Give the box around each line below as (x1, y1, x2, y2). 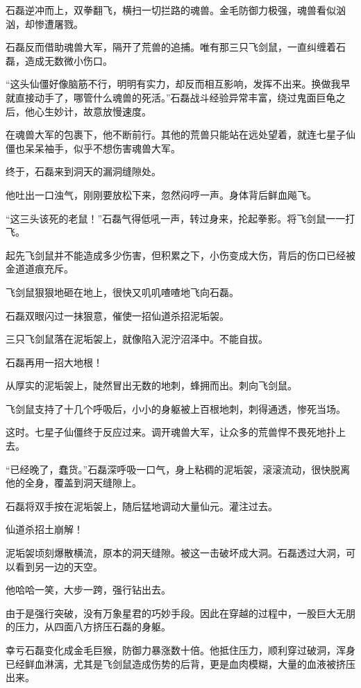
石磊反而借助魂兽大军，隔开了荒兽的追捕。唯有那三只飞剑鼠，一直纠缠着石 (6, 40, 346, 54)
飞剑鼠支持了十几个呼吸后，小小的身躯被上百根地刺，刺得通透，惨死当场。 (6, 401, 346, 416)
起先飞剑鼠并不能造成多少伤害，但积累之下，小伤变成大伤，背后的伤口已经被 (6, 247, 355, 262)
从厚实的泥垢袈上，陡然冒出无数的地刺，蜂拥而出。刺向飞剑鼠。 (6, 378, 297, 393)
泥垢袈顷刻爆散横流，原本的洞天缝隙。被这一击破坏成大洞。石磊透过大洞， (6, 546, 346, 560)
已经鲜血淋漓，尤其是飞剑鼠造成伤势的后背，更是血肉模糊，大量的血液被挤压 (6, 656, 355, 671)
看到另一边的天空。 (15, 559, 103, 573)
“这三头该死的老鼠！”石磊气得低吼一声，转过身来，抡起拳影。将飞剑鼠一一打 (6, 211, 355, 225)
